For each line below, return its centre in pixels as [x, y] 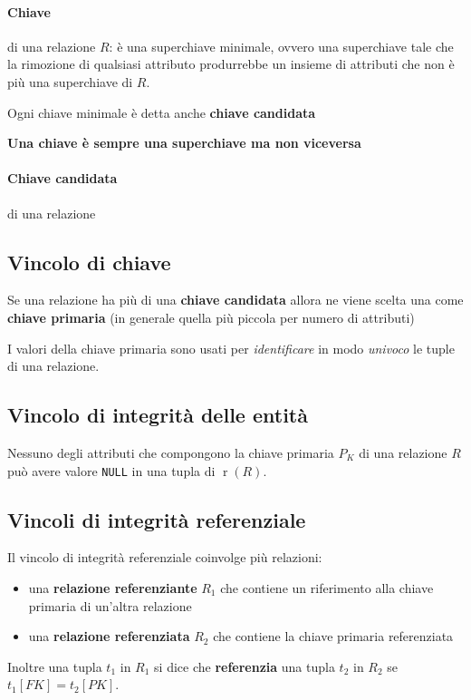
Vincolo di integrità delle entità [158, 415]
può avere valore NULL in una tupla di [111, 470]
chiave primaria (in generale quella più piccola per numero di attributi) [211, 317]
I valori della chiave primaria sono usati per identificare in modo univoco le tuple [231, 348]
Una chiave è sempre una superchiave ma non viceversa [184, 143]
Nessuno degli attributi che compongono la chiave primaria [171, 452]
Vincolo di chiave [89, 262]
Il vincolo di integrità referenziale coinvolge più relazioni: [165, 557]
